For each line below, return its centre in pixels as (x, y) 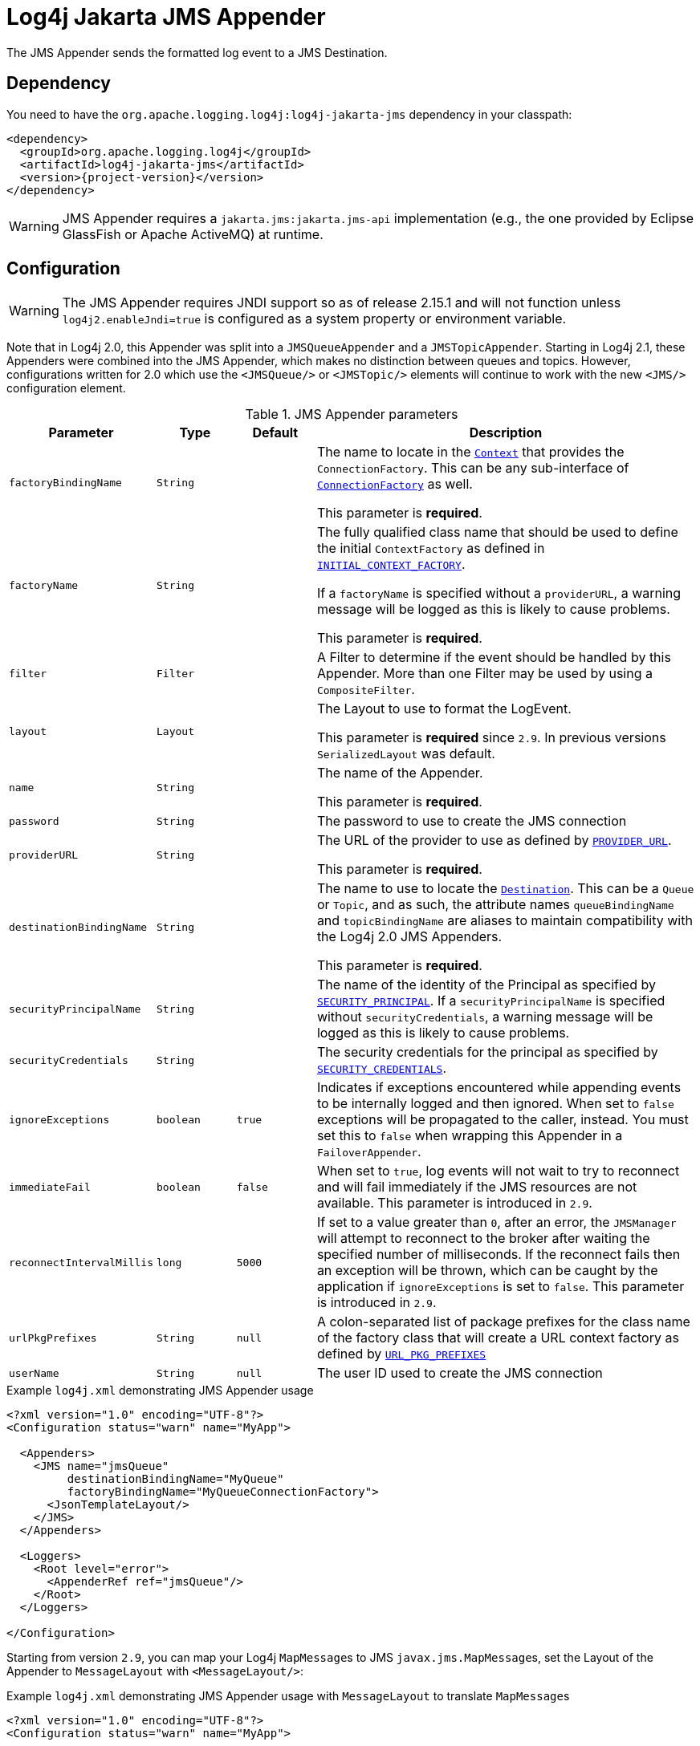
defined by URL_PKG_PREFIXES (401, 1354)
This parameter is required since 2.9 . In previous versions (491, 738)
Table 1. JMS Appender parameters (352, 414)
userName (34, 1373)
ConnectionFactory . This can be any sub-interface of (473, 468)
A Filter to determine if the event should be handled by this (494, 658)
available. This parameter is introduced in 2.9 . (454, 1203)
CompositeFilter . (366, 690)
